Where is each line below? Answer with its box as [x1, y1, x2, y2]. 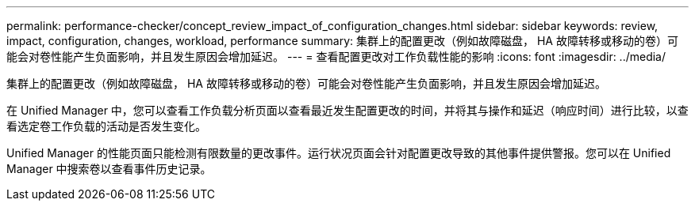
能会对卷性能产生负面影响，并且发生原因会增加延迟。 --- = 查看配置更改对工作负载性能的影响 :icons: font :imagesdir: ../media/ [6, 50, 666, 63]
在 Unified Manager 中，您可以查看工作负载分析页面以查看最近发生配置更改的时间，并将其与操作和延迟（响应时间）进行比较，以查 [6, 103, 689, 117]
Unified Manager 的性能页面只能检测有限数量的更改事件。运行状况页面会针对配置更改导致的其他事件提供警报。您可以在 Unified [6, 146, 671, 160]
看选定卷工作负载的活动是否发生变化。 [6, 119, 206, 133]
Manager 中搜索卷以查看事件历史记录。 [6, 162, 212, 175]
